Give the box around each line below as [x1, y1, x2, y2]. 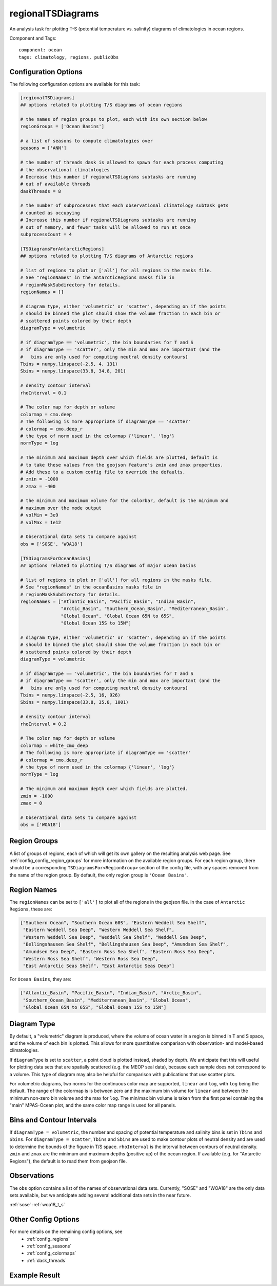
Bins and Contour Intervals [9, 1115, 97, 1124]
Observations [9, 1171, 54, 1180]
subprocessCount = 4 [20, 231, 72, 238]
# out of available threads [20, 181, 91, 187]
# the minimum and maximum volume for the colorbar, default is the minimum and [20, 498, 229, 504]
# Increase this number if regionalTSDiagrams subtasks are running [20, 217, 196, 223]
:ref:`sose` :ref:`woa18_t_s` [9, 1202, 65, 1208]
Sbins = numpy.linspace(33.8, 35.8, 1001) [20, 700, 129, 705]
